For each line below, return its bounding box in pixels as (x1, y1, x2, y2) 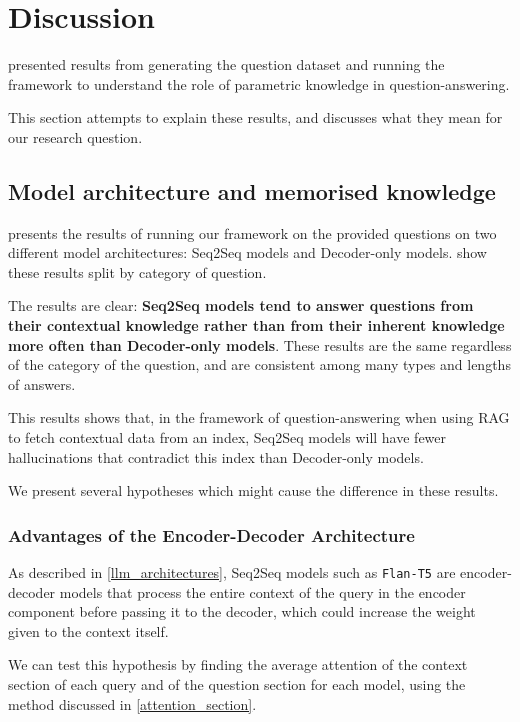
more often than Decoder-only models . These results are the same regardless (8, 334, 512, 355)
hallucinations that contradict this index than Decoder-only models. (8, 446, 424, 467)
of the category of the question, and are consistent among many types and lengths (8, 354, 511, 375)
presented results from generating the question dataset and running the (8, 54, 445, 75)
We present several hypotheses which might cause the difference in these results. (8, 480, 499, 501)
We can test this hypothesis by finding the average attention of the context (8, 654, 468, 675)
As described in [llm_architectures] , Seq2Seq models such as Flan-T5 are (8, 562, 456, 583)
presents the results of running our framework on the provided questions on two (8, 222, 497, 243)
